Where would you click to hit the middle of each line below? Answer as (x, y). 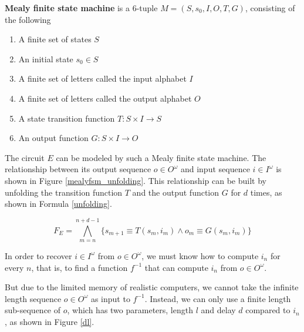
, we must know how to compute (200, 255)
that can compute (176, 267)
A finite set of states (55, 39)
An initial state (46, 58)
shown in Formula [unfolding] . (58, 204)
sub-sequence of (33, 310)
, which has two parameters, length (130, 310)
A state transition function (67, 118)
